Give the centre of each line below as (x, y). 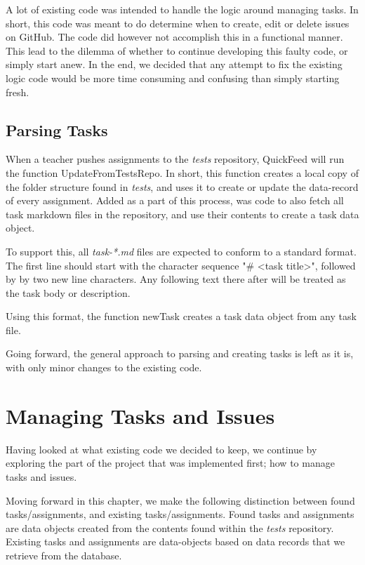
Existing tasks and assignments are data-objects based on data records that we (175, 541)
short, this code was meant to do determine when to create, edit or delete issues (178, 23)
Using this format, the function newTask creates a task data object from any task (181, 316)
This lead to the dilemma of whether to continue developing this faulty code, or (177, 50)
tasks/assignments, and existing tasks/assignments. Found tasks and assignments (180, 514)
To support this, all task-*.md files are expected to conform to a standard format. (181, 251)
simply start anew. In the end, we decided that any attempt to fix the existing (174, 64)
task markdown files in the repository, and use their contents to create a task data (182, 214)
